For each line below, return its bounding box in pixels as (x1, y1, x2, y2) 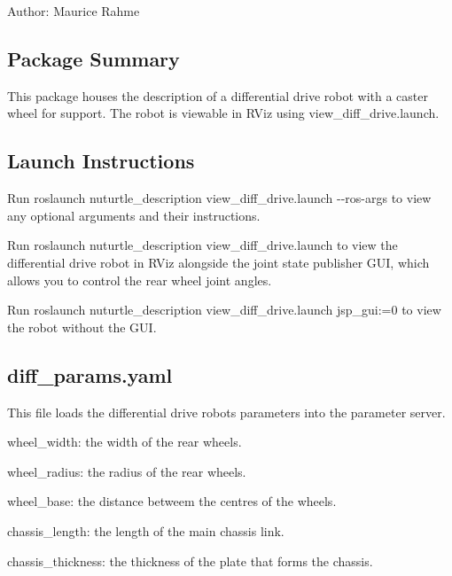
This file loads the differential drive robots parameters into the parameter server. (7, 402, 446, 421)
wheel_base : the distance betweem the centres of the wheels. (7, 492, 337, 510)
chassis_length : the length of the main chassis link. (7, 521, 284, 540)
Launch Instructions (7, 147, 195, 175)
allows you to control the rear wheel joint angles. (7, 270, 272, 289)
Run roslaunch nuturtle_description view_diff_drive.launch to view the (7, 236, 398, 254)
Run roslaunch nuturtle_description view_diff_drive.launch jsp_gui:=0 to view (7, 300, 441, 319)
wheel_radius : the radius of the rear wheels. (7, 462, 246, 480)
